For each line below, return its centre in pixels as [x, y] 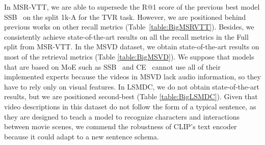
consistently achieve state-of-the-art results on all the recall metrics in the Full [126, 36]
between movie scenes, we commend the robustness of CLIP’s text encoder [121, 126]
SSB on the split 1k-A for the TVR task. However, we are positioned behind [125, 17]
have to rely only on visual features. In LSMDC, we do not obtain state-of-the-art [132, 86]
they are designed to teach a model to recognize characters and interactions [122, 116]
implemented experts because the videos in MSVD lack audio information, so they [132, 77]
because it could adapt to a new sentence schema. [82, 136]
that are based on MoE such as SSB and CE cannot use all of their [112, 66]
